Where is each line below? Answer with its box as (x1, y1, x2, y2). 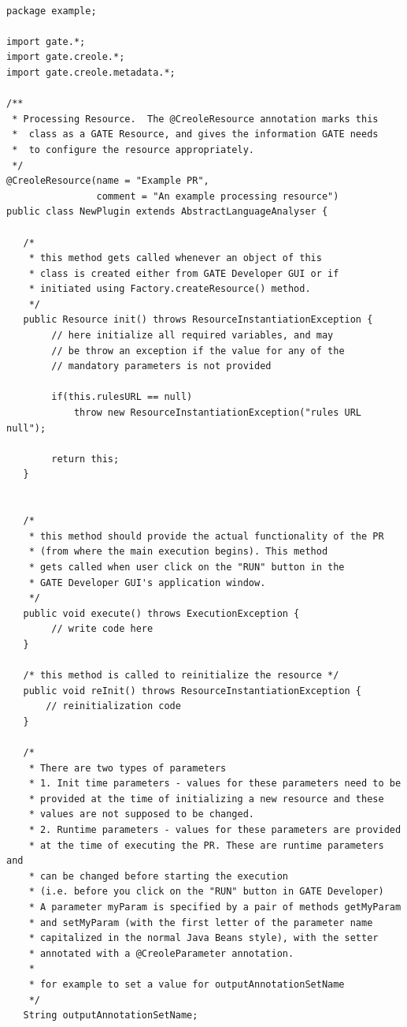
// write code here (51, 623, 154, 635)
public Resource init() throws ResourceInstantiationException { (23, 314, 373, 326)
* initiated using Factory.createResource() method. (28, 283, 311, 295)
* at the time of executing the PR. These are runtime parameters (28, 839, 384, 851)
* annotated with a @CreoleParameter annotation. (28, 947, 294, 959)
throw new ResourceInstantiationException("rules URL (73, 407, 362, 419)
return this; (51, 453, 120, 465)
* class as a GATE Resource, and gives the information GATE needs (12, 129, 379, 140)
